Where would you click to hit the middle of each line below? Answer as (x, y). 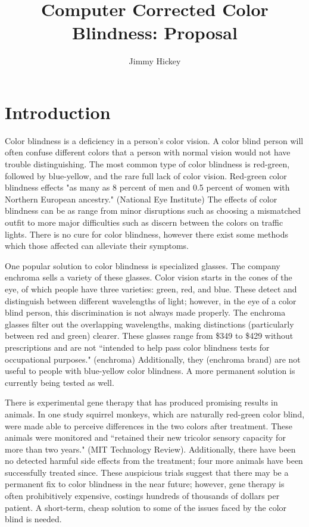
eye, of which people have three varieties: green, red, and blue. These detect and (151, 289)
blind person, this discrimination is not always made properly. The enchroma (145, 312)
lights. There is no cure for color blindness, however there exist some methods (146, 234)
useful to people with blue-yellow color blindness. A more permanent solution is (150, 371)
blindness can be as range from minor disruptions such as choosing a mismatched (153, 211)
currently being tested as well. (60, 382)
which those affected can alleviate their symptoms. (97, 246)
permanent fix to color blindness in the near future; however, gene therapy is (145, 484)
